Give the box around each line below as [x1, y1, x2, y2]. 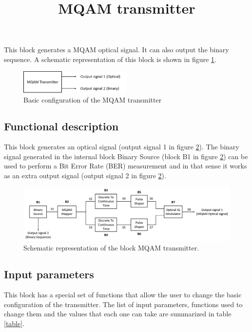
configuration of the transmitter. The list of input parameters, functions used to [4, 299, 243, 309]
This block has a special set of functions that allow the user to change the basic [4, 290, 242, 300]
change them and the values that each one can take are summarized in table [4, 309, 232, 319]
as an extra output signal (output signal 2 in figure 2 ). [4, 170, 166, 180]
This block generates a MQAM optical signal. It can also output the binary [4, 44, 229, 55]
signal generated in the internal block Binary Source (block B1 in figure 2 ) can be [4, 151, 248, 161]
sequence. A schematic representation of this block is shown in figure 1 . [4, 54, 216, 64]
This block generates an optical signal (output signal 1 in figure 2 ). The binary [4, 141, 239, 151]
